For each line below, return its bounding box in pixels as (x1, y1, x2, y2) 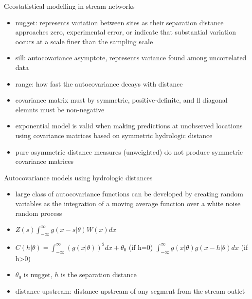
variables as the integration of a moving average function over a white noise (15, 198, 241, 208)
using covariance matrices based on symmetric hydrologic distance (15, 130, 213, 140)
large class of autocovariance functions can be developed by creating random (15, 189, 244, 199)
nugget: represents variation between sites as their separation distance (15, 17, 224, 27)
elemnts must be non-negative (15, 104, 105, 114)
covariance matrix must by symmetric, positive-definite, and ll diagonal (15, 95, 228, 105)
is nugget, (23, 269, 53, 280)
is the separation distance (60, 269, 137, 280)
